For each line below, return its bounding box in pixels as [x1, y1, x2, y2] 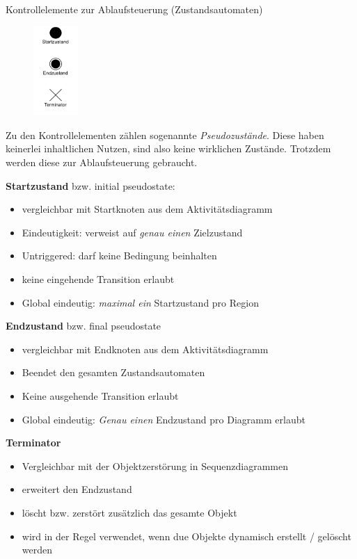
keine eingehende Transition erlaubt [22, 272, 175, 286]
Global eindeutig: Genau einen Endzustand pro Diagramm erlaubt [22, 412, 306, 426]
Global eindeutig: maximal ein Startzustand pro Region [22, 295, 259, 309]
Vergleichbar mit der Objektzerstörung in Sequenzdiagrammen [22, 458, 289, 473]
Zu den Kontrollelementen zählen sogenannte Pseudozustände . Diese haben [6, 127, 324, 142]
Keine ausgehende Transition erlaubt [22, 389, 179, 403]
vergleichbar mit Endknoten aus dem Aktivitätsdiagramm [22, 341, 269, 356]
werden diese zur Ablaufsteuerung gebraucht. [6, 155, 198, 170]
